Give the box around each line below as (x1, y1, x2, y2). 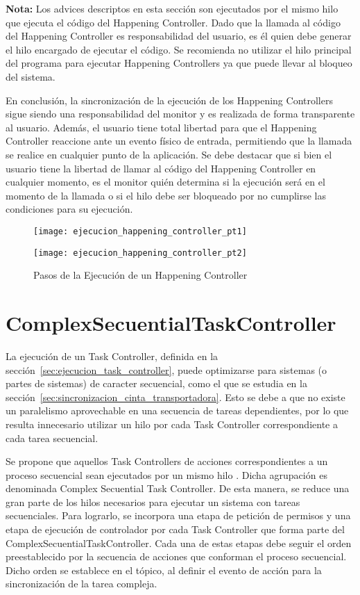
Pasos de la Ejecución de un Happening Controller (33, 268, 248, 282)
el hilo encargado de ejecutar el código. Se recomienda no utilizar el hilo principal (6, 42, 352, 56)
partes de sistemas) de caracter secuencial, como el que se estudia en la (6, 376, 307, 391)
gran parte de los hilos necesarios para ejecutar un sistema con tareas (6, 494, 300, 509)
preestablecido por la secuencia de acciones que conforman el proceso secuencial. (6, 549, 347, 564)
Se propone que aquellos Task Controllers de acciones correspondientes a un (6, 454, 328, 468)
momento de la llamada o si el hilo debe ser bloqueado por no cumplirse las (6, 188, 327, 202)
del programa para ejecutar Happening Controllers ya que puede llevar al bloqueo (6, 56, 352, 70)
